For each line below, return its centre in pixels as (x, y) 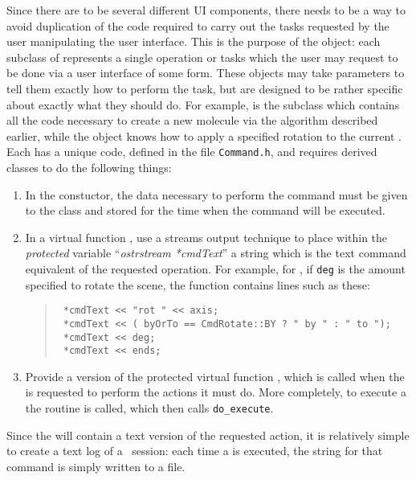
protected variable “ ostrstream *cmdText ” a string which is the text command (216, 253)
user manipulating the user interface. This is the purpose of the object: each (194, 41)
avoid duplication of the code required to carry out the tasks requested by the (198, 25)
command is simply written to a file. (96, 466)
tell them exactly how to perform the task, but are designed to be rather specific (205, 88)
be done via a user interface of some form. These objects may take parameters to (206, 73)
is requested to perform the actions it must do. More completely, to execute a (216, 392)
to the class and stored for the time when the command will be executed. (205, 210)
